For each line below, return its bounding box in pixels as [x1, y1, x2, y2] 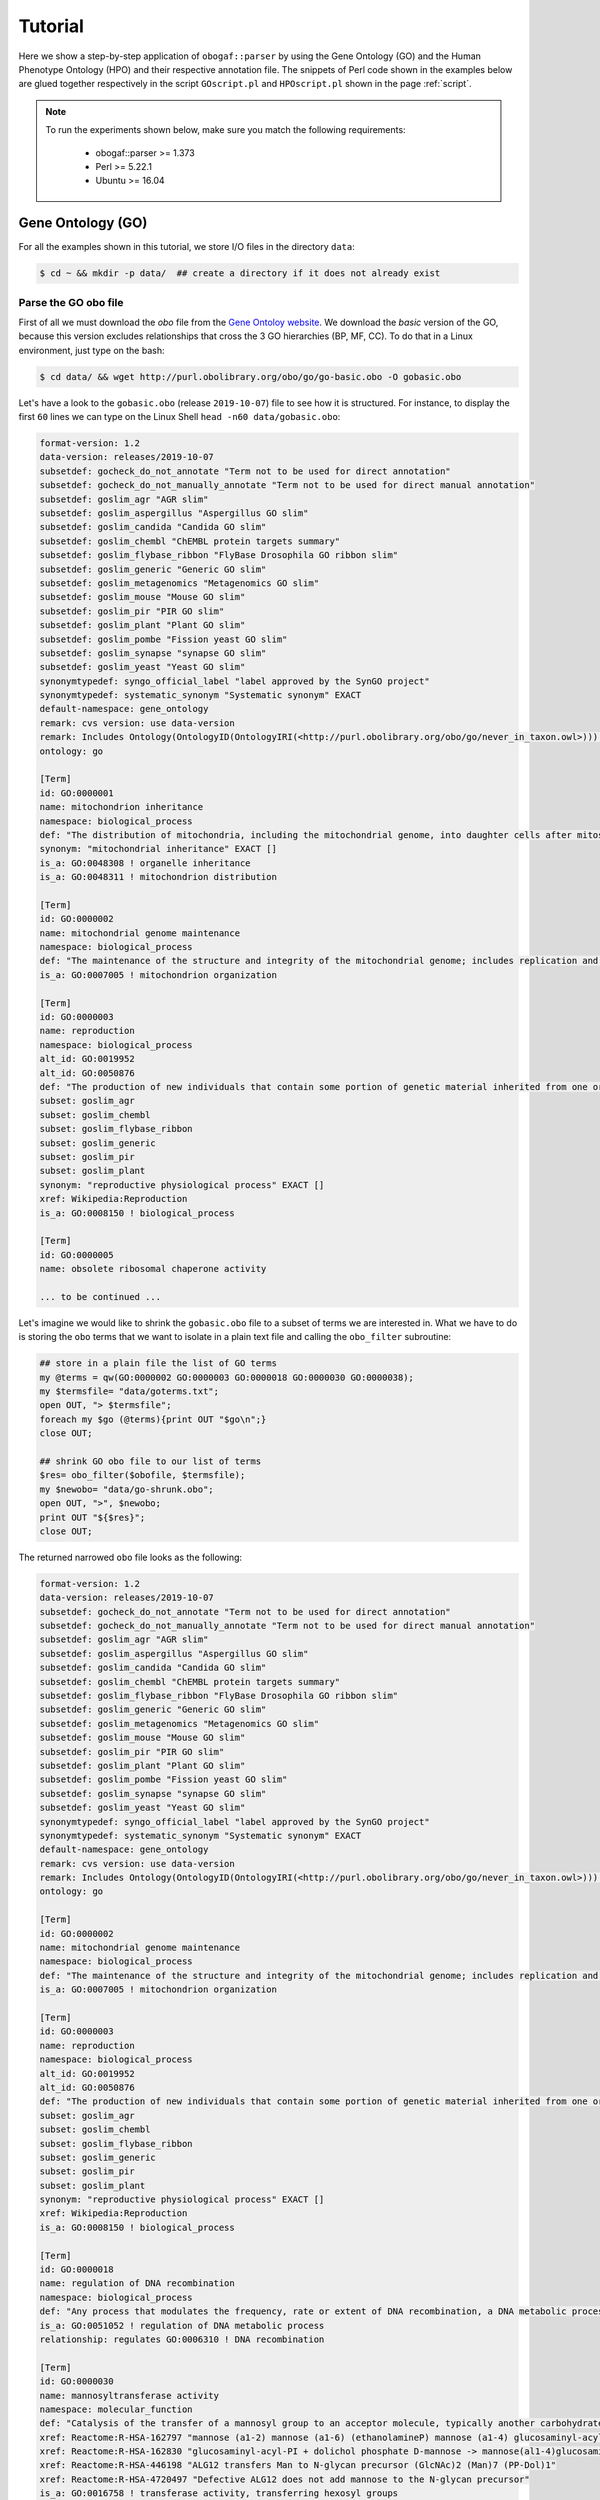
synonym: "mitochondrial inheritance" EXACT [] [39, 843, 277, 855]
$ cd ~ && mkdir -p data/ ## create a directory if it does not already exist [39, 268, 441, 279]
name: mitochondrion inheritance [39, 801, 204, 813]
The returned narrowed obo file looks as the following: [18, 1551, 243, 1563]
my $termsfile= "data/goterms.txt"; [39, 1386, 220, 1397]
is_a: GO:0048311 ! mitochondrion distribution [39, 871, 277, 883]
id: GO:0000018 [39, 2264, 114, 2275]
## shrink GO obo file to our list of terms [39, 1455, 262, 1467]
